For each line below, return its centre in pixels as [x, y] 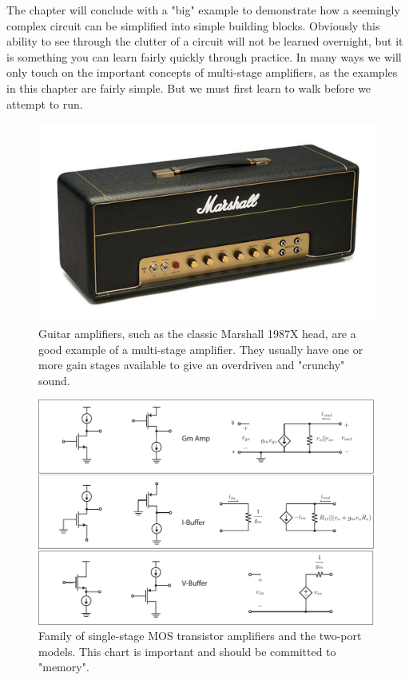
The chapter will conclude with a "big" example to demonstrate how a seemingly [203, 10]
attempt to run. [45, 103]
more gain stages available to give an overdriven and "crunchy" [192, 365]
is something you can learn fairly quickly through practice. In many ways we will [204, 56]
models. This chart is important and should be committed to [187, 651]
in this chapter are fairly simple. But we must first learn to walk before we [189, 87]
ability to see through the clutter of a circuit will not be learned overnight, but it [205, 41]
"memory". [64, 667]
